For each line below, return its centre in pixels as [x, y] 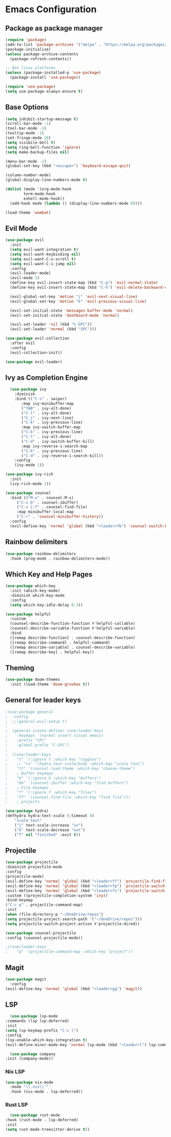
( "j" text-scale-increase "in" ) [49, 825]
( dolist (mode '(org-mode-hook [38, 189]
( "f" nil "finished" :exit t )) [48, 835]
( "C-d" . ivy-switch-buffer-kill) [58, 441]
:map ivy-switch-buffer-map [51, 427]
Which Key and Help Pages [49, 574]
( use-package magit [26, 979]
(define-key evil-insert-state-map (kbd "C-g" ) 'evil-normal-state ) [84, 283]
